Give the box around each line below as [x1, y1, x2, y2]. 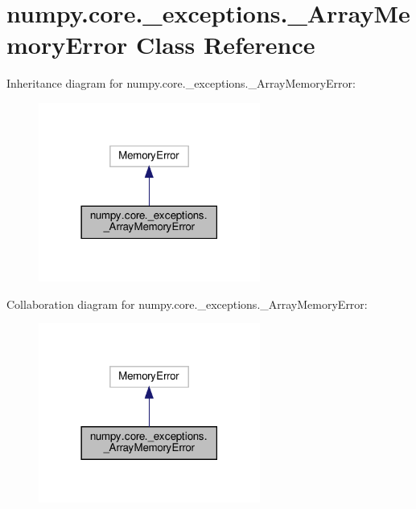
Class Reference [136, 28, 315, 61]
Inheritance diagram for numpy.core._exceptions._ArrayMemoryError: [6, 75, 356, 92]
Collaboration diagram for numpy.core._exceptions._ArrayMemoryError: [6, 295, 368, 312]
